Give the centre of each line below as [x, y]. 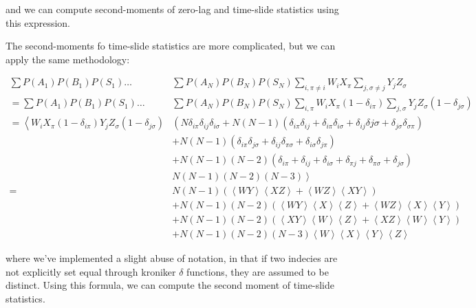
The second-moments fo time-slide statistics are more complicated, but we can [171, 46]
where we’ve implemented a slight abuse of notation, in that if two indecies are [172, 258]
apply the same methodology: [68, 59]
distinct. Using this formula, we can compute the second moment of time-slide [170, 285]
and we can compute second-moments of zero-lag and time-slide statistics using [172, 9]
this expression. [38, 22]
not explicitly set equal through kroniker [91, 271]
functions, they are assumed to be [258, 271]
